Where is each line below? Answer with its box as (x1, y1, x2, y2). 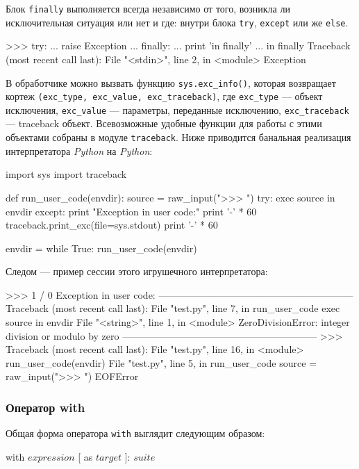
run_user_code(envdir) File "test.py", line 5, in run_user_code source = (6, 355, 317, 370)
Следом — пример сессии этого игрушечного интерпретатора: (6, 264, 268, 279)
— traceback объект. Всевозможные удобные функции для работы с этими (6, 116, 322, 131)
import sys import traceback (6, 167, 127, 181)
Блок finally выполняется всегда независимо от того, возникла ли (6, 1, 290, 15)
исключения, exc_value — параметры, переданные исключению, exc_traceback (6, 102, 349, 117)
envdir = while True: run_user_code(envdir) (6, 240, 197, 255)
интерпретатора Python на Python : (6, 143, 153, 158)
